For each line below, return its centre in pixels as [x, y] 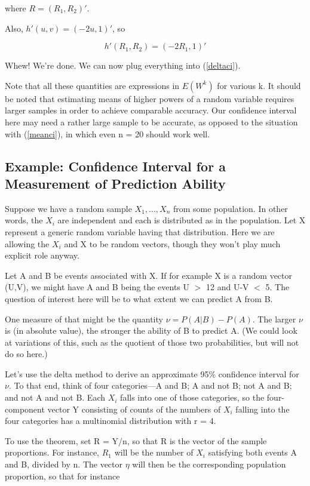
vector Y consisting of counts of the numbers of [134, 409]
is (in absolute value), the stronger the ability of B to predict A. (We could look [151, 330]
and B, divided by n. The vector [64, 464]
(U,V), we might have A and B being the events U [97, 287]
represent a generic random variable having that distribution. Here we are [140, 231]
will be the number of [154, 452]
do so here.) [26, 354]
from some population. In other [230, 208]
